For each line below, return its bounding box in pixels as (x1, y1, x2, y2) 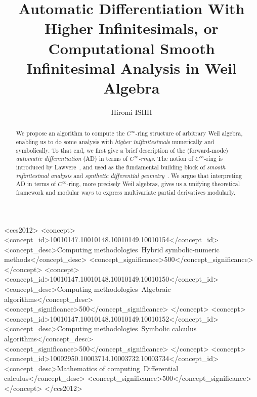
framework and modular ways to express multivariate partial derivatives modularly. (16, 188, 236, 196)
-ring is (204, 154, 223, 163)
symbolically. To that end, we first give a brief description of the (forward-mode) (16, 146, 228, 154)
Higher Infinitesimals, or (45, 18, 219, 38)
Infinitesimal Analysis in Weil (26, 57, 237, 78)
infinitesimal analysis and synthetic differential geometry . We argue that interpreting (16, 171, 242, 180)
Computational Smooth (48, 37, 215, 58)
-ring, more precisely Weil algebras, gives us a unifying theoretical (66, 180, 240, 188)
